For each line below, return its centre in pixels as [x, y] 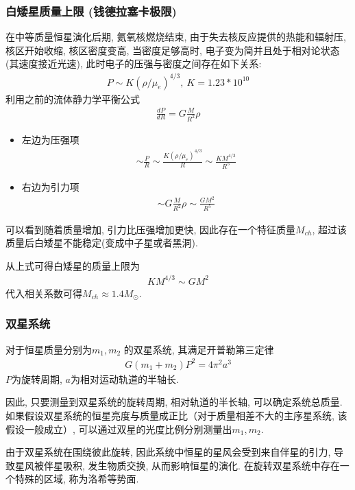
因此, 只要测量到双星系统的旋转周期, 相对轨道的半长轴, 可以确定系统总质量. [174, 402]
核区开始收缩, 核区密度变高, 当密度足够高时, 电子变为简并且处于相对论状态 [173, 50]
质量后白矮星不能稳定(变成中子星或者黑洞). [102, 243]
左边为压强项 [50, 139]
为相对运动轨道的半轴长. [124, 378]
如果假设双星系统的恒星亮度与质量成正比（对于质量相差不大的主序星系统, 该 [176, 415]
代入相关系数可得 [44, 293]
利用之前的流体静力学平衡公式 [73, 98]
